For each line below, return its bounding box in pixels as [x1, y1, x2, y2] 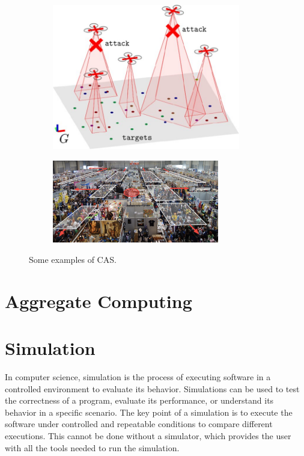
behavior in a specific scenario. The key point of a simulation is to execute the [5, 405, 293, 418]
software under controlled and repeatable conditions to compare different [5, 417, 273, 430]
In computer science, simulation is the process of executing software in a [5, 371, 271, 383]
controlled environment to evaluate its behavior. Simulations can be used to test [5, 382, 300, 395]
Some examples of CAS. [29, 253, 117, 266]
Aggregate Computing [5, 288, 192, 313]
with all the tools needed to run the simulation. [5, 441, 180, 454]
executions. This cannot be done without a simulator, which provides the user [5, 430, 291, 442]
